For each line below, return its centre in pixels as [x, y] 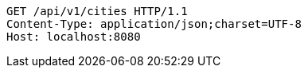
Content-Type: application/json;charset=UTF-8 [154, 24]
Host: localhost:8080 [74, 37]
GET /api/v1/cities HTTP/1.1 [97, 11]
